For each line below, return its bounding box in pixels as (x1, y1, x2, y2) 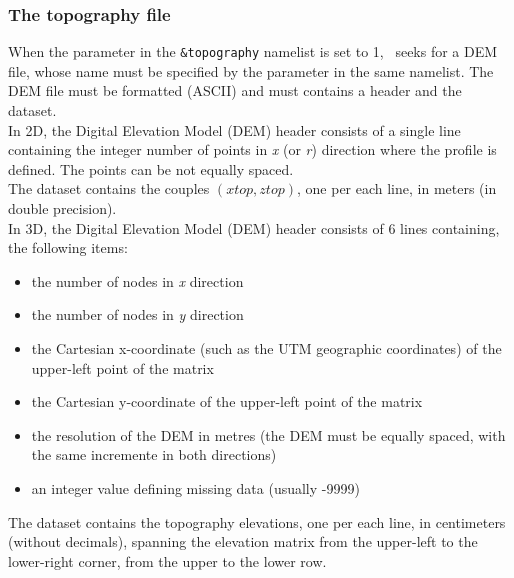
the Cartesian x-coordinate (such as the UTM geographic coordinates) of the (31, 338, 502, 358)
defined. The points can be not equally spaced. (8, 158, 294, 179)
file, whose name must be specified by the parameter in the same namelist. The (8, 60, 494, 81)
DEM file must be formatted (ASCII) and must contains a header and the (8, 80, 462, 101)
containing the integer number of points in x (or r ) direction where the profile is (8, 139, 497, 160)
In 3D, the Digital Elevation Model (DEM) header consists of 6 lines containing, (8, 217, 500, 238)
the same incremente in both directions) (31, 444, 277, 465)
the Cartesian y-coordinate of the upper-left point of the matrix (31, 391, 423, 412)
